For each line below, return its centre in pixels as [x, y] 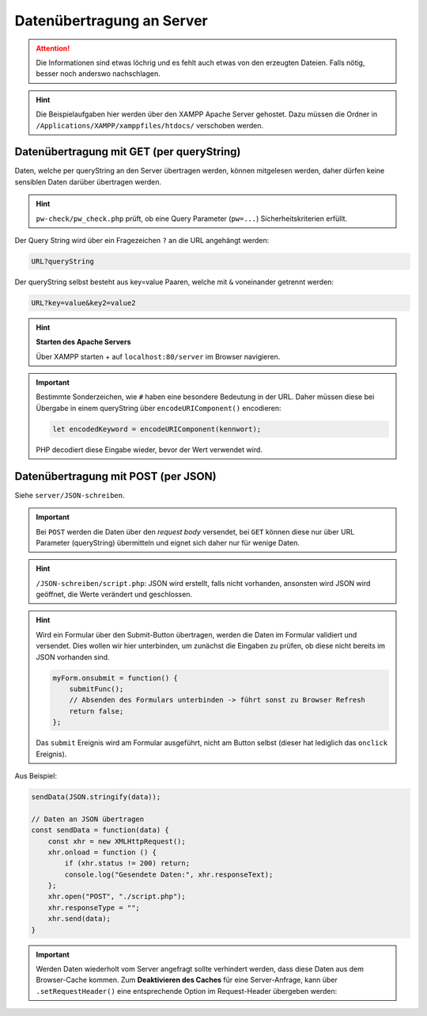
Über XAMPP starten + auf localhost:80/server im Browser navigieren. [158, 356]
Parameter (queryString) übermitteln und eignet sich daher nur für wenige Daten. [168, 542]
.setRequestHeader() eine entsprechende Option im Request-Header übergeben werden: [187, 991]
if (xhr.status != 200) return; [127, 864]
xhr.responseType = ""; [94, 908]
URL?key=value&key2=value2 [83, 303]
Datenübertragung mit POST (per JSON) [115, 476]
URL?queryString [63, 261]
